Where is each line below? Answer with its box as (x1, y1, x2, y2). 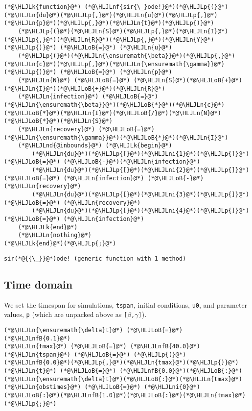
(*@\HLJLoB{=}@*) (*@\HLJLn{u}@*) (60, 44, 172, 51)
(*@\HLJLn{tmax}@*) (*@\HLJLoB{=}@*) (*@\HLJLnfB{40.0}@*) (4, 343, 200, 350)
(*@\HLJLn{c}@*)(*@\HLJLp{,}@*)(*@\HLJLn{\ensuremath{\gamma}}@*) (4, 60, 225, 68)
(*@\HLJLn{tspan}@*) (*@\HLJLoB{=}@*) (4, 351, 130, 358)
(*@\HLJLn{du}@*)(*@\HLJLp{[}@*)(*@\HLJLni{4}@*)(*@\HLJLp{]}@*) (32, 207, 250, 215)
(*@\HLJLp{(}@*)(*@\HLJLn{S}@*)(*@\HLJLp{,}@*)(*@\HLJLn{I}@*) (18, 27, 229, 35)
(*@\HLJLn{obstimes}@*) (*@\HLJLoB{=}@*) (4, 384, 141, 391)
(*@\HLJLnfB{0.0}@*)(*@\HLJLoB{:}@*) (119, 367, 242, 375)
